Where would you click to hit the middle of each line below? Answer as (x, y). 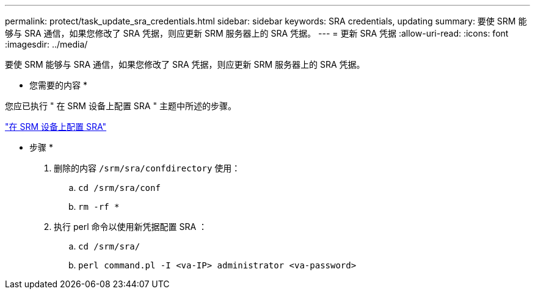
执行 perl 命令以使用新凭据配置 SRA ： (131, 227)
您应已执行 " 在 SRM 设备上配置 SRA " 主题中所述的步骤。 (121, 106)
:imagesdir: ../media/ (46, 44)
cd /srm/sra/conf (119, 188)
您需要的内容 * (58, 85)
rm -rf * (99, 207)
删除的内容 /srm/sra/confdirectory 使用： (147, 168)
